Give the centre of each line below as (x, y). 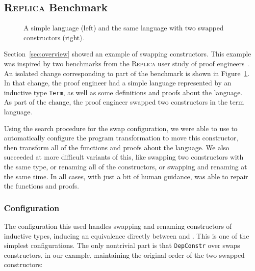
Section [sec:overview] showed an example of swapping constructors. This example (127, 54)
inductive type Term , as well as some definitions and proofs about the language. (123, 92)
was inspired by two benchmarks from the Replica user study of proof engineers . (127, 63)
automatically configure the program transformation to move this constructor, (121, 138)
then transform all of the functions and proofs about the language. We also (117, 147)
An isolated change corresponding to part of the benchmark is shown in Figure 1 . (127, 73)
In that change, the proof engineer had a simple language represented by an (118, 83)
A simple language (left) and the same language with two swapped (124, 28)
